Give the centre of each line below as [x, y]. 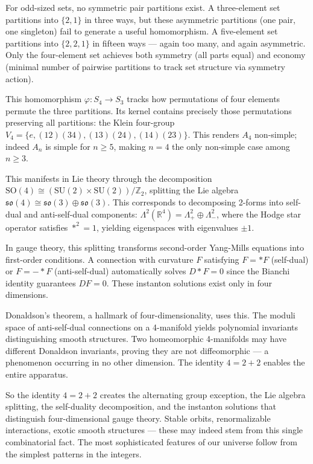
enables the [284, 362]
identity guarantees [41, 282]
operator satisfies [37, 227]
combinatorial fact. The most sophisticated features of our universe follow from [151, 442]
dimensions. [27, 295]
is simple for [68, 146]
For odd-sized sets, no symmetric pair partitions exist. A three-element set [143, 7]
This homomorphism [44, 99]
